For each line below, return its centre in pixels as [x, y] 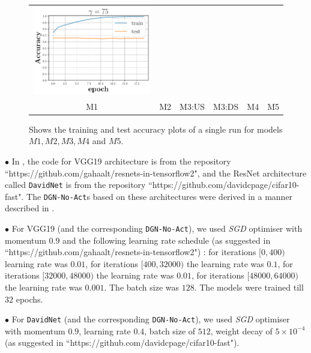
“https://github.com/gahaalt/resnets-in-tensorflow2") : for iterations [131, 252]
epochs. [29, 299]
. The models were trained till [249, 287]
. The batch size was [142, 287]
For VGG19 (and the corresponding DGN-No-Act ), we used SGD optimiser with [157, 228]
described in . [30, 208]
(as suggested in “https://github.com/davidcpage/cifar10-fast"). [122, 342]
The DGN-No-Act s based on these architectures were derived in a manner [160, 196]
